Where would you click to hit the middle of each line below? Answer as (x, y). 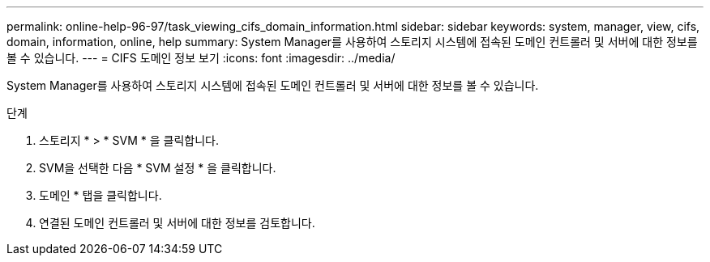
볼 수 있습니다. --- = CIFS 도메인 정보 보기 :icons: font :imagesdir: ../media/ (201, 58)
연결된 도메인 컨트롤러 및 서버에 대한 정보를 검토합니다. (177, 223)
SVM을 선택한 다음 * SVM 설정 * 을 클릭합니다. (158, 168)
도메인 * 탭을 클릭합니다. (101, 195)
